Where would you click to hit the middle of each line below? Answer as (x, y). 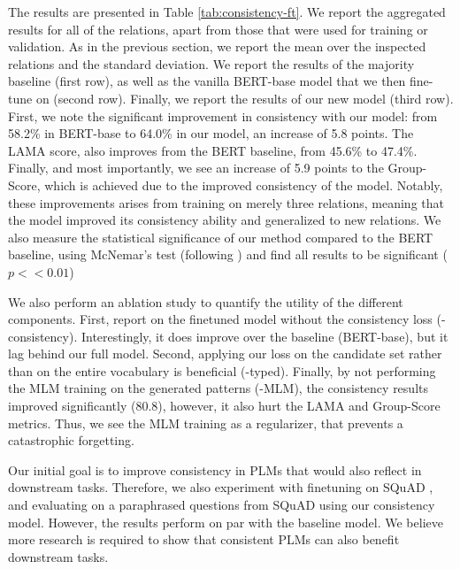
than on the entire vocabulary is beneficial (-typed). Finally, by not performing (222, 370)
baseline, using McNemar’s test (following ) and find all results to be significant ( (228, 254)
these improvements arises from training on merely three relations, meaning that (226, 202)
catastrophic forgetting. (71, 440)
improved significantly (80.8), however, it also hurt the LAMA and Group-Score (224, 406)
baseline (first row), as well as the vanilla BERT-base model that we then (207, 81)
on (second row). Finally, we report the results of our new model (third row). (245, 98)
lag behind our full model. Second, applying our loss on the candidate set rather (225, 354)
